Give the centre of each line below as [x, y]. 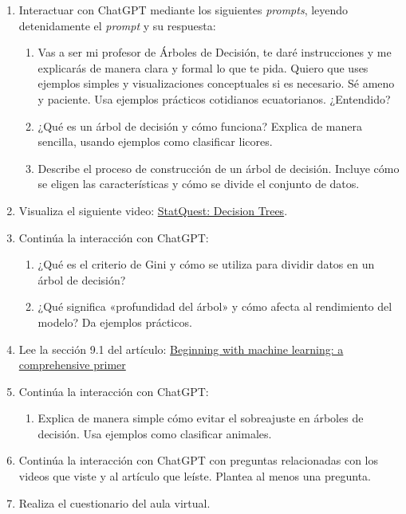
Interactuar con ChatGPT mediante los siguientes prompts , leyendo [183, 10]
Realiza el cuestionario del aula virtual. [114, 502]
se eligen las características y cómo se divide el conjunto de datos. [199, 184]
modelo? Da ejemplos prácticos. [115, 322]
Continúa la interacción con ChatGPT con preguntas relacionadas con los [198, 460]
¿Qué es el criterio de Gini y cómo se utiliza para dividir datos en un [206, 264]
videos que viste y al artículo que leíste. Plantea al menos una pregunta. [195, 476]
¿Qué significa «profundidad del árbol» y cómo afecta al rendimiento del [215, 306]
